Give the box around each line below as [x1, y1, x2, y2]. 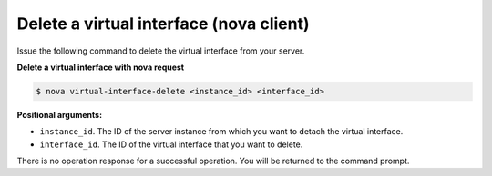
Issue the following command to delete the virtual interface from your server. [16, 45, 305, 56]
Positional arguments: [16, 109, 103, 120]
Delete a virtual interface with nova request [16, 62, 185, 73]
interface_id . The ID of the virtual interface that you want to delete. [39, 139, 303, 150]
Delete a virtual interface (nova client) [16, 14, 310, 34]
